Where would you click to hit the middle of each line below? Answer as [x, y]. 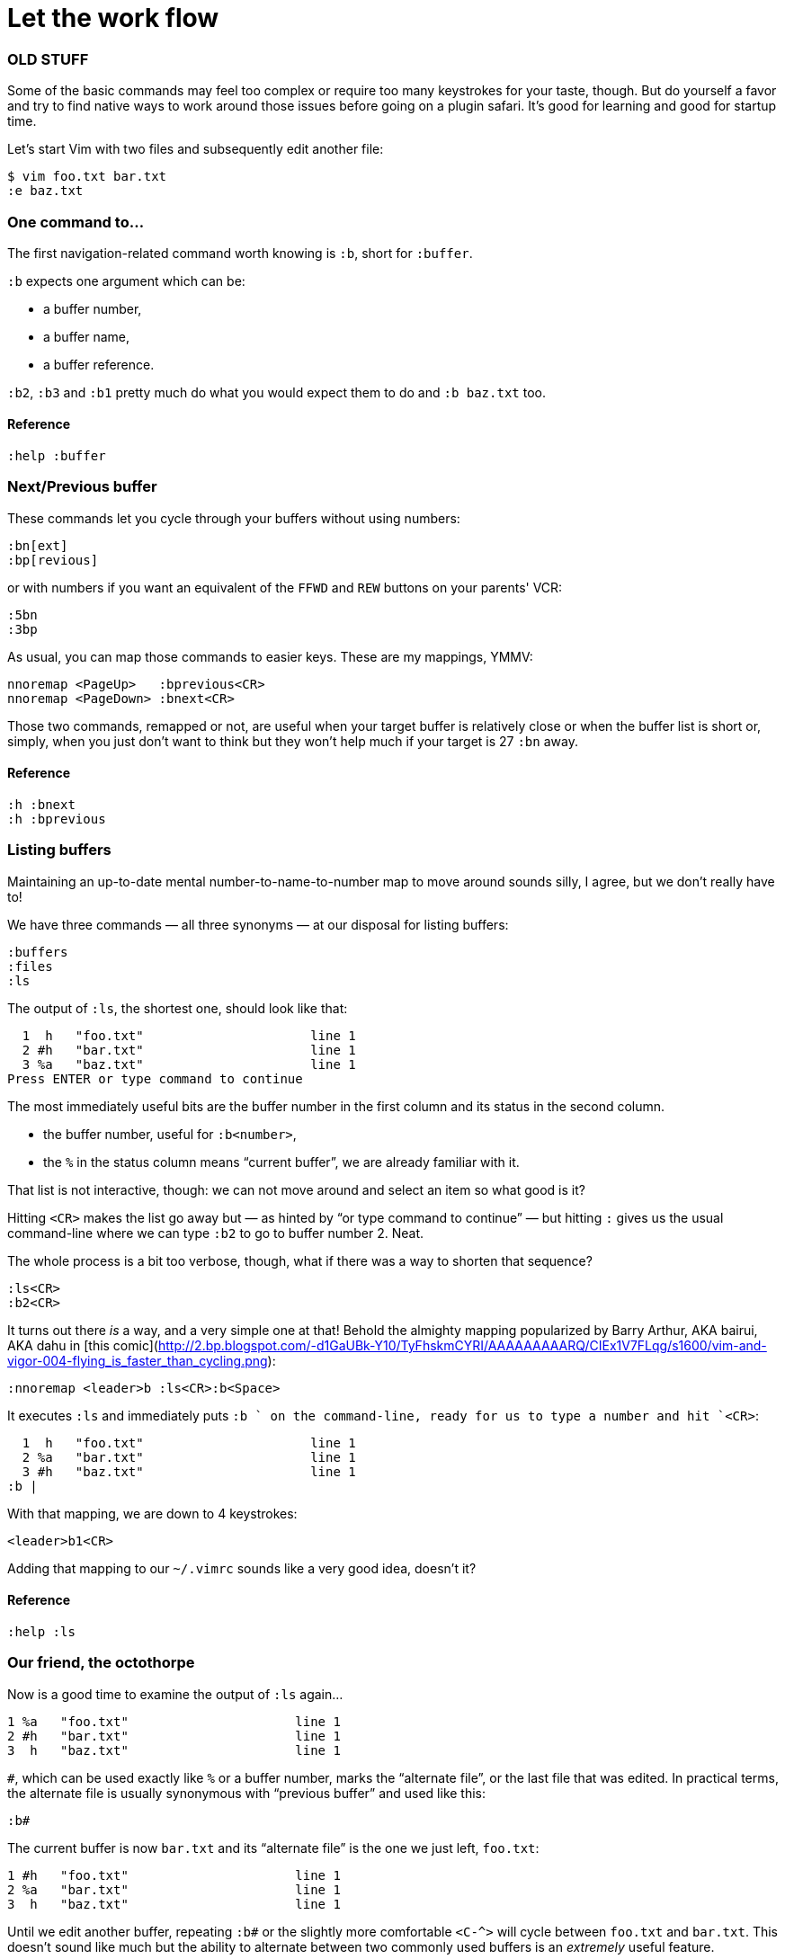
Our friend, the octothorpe [101, 1663]
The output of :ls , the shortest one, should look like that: [178, 1008]
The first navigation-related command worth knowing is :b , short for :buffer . [240, 253]
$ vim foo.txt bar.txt [87, 177]
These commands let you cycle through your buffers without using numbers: [234, 518]
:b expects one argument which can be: [126, 280]
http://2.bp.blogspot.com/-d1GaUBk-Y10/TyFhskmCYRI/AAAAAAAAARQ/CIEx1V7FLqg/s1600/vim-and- [462, 1345]
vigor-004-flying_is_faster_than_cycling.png [138, 1360]
